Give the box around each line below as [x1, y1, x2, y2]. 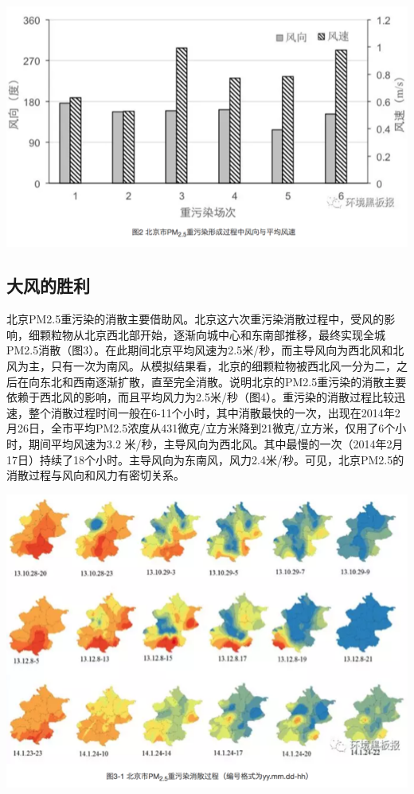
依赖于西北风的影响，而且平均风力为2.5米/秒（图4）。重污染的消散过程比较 [6, 389, 394, 405]
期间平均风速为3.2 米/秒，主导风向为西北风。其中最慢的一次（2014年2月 [28, 435, 404, 452]
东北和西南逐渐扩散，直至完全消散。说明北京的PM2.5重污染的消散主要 [39, 373, 407, 389]
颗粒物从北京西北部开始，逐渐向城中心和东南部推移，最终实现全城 [39, 326, 385, 342]
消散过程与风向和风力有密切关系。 [6, 467, 185, 483]
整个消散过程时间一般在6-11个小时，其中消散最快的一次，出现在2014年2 [28, 404, 400, 420]
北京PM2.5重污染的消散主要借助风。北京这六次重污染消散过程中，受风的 [6, 311, 385, 327]
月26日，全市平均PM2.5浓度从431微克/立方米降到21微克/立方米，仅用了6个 [6, 420, 396, 436]
